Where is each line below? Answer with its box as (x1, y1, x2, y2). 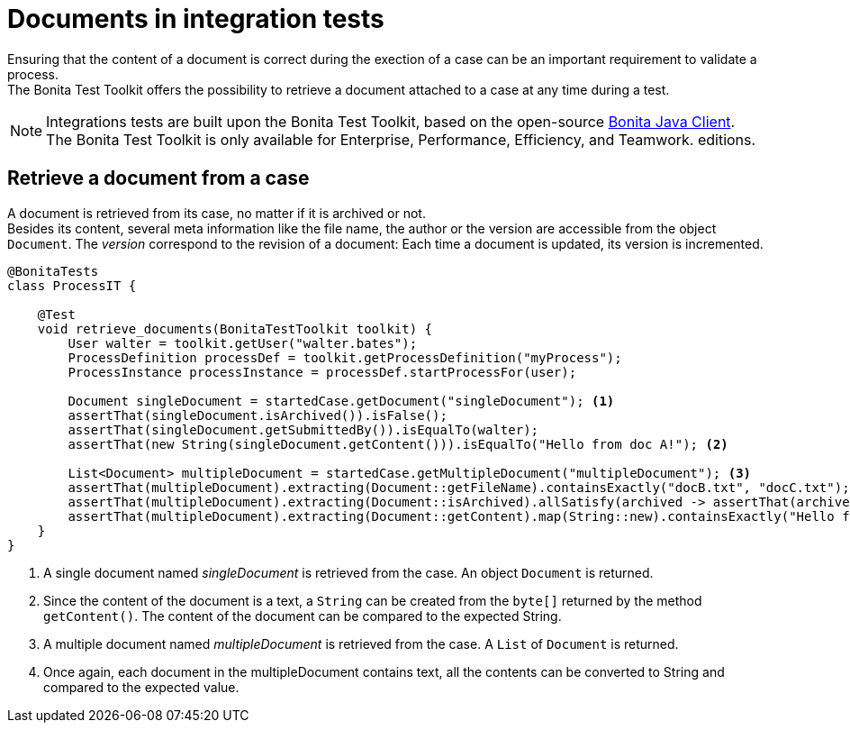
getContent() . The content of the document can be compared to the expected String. (43, 607, 562, 624)
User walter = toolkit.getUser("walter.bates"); (68, 335, 418, 351)
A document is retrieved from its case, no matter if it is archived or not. (7, 205, 426, 221)
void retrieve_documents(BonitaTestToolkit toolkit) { (37, 321, 433, 336)
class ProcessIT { (7, 278, 137, 293)
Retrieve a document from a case (7, 167, 310, 190)
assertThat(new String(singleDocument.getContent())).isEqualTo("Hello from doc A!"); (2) (68, 436, 728, 452)
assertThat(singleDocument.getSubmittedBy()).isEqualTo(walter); (68, 422, 539, 437)
